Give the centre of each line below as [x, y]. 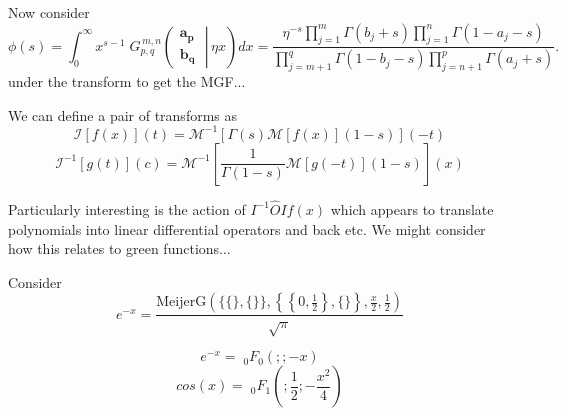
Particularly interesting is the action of [127, 208]
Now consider [49, 12]
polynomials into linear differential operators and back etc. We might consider [247, 228]
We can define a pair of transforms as [123, 114]
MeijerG [181, 302]
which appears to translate [412, 208]
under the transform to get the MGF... [127, 81]
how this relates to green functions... [119, 248]
